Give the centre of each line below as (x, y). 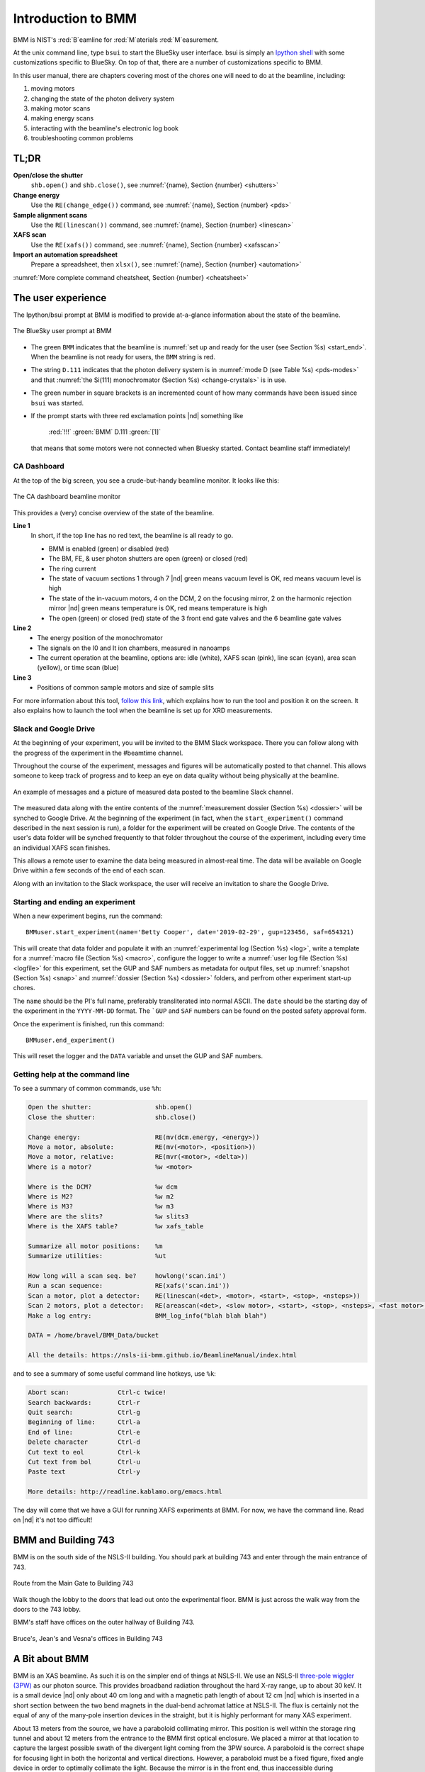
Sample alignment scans (50, 215)
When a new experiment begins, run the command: (88, 916)
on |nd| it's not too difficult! (53, 1520)
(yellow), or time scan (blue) (78, 668)
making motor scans (61, 108)
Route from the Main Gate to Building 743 (73, 1583)
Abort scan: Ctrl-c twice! (97, 1392)
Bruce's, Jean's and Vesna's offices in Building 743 (88, 1638)
